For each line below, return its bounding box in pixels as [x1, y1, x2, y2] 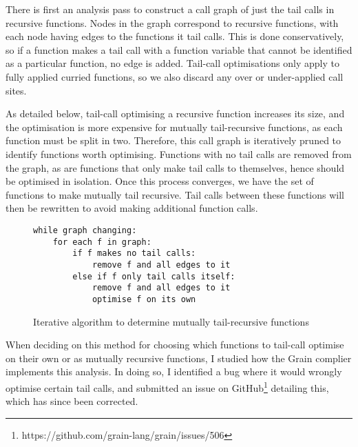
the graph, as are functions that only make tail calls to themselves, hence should [6, 160, 345, 175]
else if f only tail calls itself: [72, 271, 235, 281]
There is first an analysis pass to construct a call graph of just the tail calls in [6, 2, 335, 16]
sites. [6, 83, 27, 97]
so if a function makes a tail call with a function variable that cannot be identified [6, 42, 352, 57]
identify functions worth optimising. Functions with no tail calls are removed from [6, 146, 352, 161]
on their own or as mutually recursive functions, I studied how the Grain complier [6, 350, 352, 365]
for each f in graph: [52, 237, 151, 247]
